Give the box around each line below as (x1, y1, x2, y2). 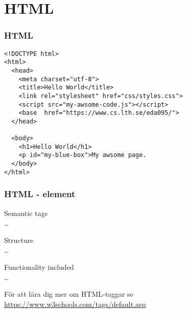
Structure (4, 234, 34, 245)
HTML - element (4, 187, 75, 200)
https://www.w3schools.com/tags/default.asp (4, 298, 146, 309)
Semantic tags (4, 207, 48, 218)
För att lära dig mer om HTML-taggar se (4, 289, 133, 299)
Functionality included (4, 262, 74, 272)
